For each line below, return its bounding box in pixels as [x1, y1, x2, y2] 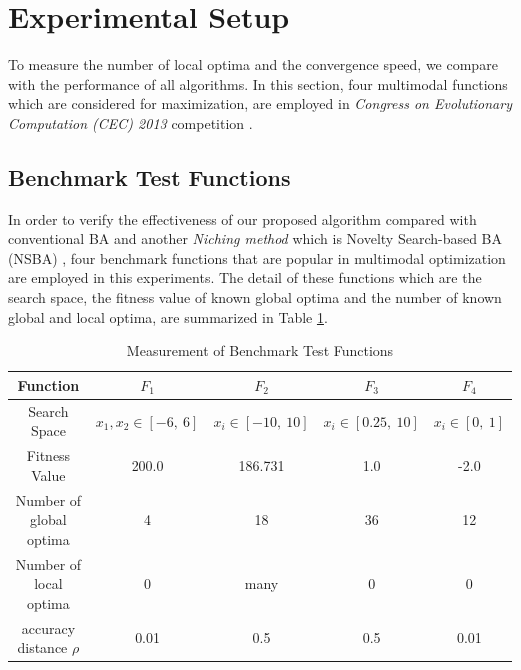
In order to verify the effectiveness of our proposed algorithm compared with [8, 208, 477, 229]
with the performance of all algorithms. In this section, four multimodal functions [8, 73, 508, 94]
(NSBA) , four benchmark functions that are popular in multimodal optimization [8, 247, 506, 268]
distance [17, 637, 68, 658]
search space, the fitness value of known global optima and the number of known [8, 287, 502, 308]
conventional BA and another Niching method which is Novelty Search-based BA [8, 228, 503, 249]
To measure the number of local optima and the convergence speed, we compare [8, 54, 498, 75]
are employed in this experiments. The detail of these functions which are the [8, 267, 482, 288]
